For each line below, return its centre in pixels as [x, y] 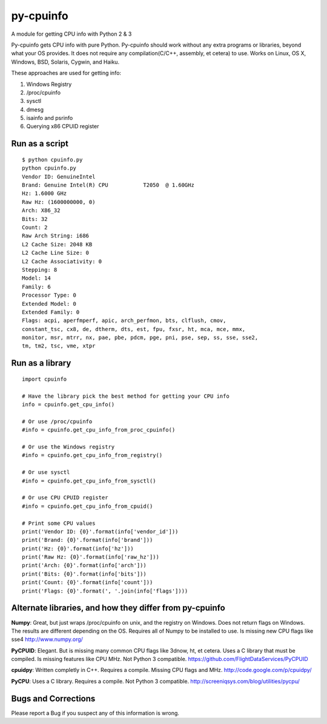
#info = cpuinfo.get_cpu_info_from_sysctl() [89, 481]
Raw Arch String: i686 [56, 236]
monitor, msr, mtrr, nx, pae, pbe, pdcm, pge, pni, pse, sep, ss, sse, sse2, [140, 338]
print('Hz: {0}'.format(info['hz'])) [78, 548]
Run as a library [41, 363]
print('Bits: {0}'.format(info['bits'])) [84, 574]
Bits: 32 [35, 219]
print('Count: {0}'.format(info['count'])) [88, 582]
